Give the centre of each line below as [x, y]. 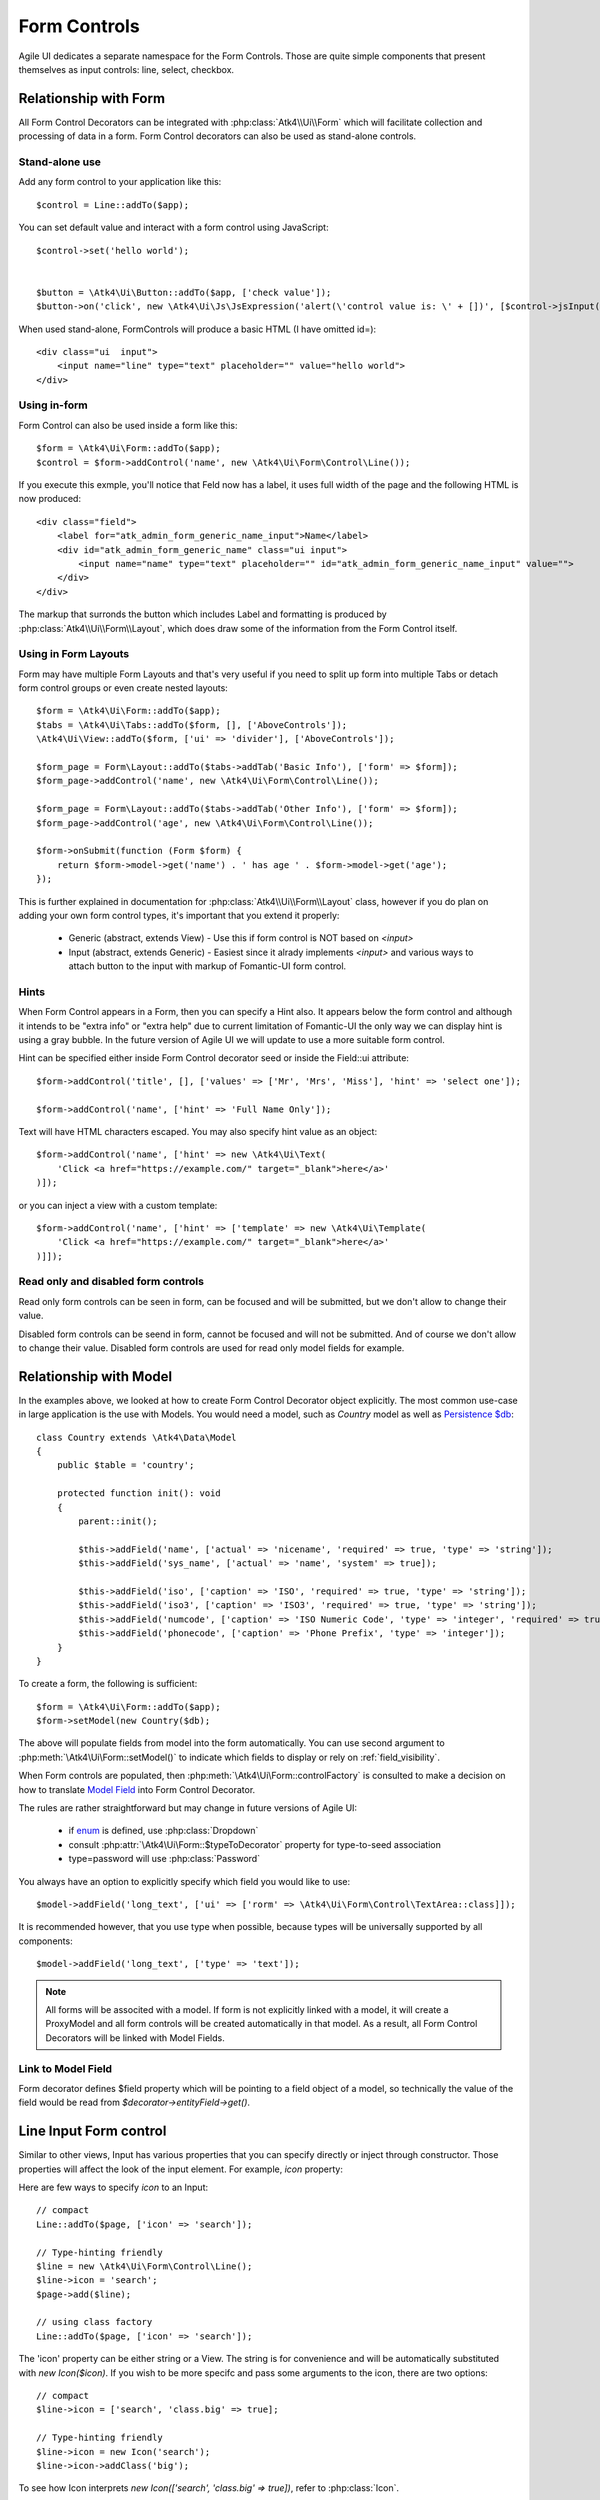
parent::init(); [118, 1521]
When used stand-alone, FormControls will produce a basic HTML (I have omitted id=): [197, 329]
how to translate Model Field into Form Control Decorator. [137, 1789]
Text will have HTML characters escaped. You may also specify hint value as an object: [198, 1131]
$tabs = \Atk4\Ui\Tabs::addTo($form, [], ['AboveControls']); [192, 724]
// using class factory [94, 2322]
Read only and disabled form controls [111, 1282]
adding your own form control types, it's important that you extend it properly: [179, 915]
